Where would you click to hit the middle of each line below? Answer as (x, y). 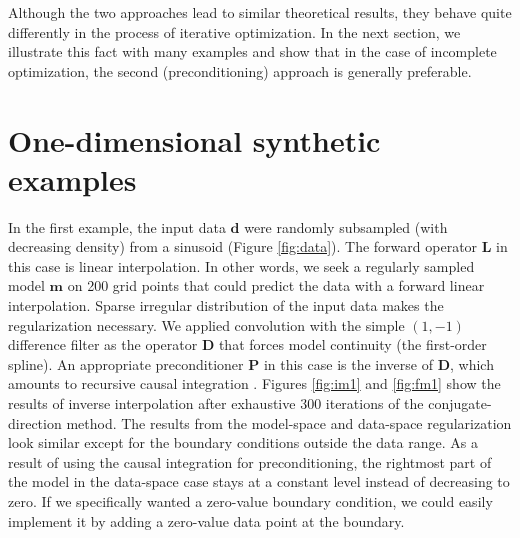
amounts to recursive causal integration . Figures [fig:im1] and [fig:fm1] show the (254, 383)
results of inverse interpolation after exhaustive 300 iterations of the (216, 403)
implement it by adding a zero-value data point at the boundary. (206, 520)
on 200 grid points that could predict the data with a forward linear (276, 285)
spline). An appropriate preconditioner (126, 363)
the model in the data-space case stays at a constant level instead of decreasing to (259, 481)
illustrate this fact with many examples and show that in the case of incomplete (252, 51)
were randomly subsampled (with (346, 226)
